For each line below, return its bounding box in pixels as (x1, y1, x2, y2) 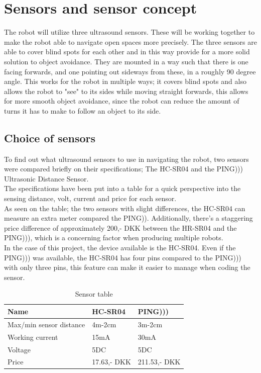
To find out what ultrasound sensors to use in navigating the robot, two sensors (4, 153, 249, 164)
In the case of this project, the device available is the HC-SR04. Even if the (4, 242, 236, 253)
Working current (8, 331, 58, 342)
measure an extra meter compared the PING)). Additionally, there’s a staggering (4, 213, 253, 223)
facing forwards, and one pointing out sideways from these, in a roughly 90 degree (4, 66, 256, 76)
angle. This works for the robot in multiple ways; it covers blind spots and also (4, 76, 246, 86)
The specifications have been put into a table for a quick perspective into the (4, 183, 241, 194)
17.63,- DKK (92, 356, 131, 367)
